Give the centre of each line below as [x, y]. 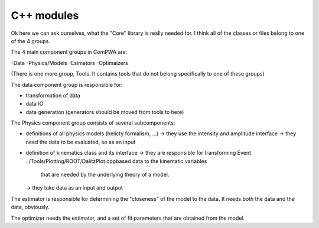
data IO [35, 104]
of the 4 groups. [30, 41]
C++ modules [45, 15]
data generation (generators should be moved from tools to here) [105, 112]
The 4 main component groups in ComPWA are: [69, 52]
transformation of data [53, 95]
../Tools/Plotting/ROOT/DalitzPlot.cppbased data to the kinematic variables [116, 161]
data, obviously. [30, 207]
